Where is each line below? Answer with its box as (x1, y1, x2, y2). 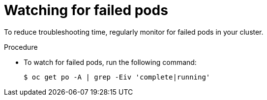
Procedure (4, 42, 38, 51)
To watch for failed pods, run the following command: (24, 58, 197, 66)
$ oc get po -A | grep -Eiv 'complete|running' (24, 73, 210, 81)
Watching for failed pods (4, 2, 168, 19)
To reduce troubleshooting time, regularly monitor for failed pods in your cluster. (4, 27, 264, 36)
